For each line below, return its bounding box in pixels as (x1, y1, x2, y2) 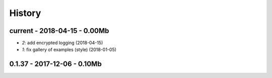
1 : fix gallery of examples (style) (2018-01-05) (22, 46, 117, 52)
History (9, 7, 41, 18)
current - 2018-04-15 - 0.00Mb (9, 26, 109, 35)
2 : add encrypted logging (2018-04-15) (22, 40, 103, 46)
